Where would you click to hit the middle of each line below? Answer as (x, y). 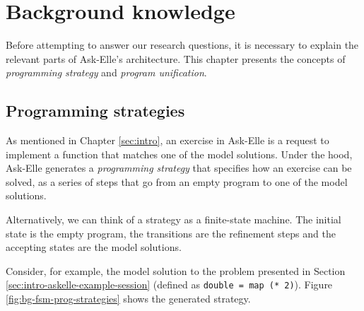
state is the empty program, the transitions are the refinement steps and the (171, 233)
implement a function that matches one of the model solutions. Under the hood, (179, 154)
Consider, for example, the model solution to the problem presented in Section (176, 270)
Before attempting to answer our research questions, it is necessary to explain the (182, 45)
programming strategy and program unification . (106, 72)
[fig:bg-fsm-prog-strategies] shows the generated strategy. (128, 299)
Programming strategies (95, 111)
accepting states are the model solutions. (94, 247)
